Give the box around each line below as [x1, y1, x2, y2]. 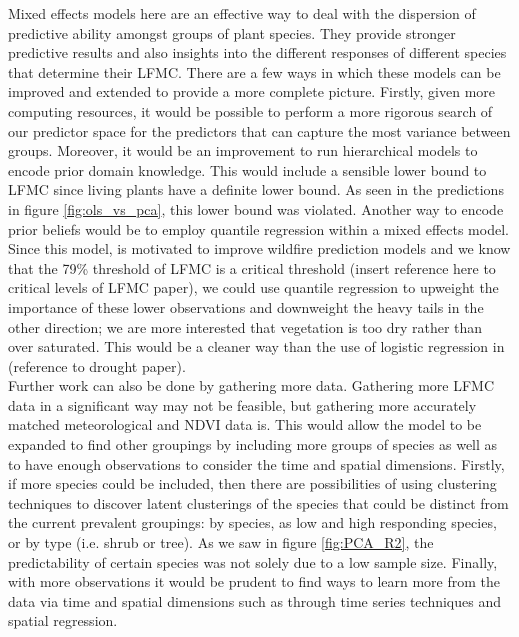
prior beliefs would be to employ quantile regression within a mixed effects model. [8, 218, 509, 239]
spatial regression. [8, 610, 118, 631]
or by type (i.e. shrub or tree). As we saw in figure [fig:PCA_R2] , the [8, 532, 434, 553]
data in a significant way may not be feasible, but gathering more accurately [8, 394, 477, 415]
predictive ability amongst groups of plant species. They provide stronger [8, 22, 456, 43]
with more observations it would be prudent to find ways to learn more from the [8, 571, 501, 592]
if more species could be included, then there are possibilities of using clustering [8, 473, 497, 494]
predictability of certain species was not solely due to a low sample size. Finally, [8, 551, 498, 572]
